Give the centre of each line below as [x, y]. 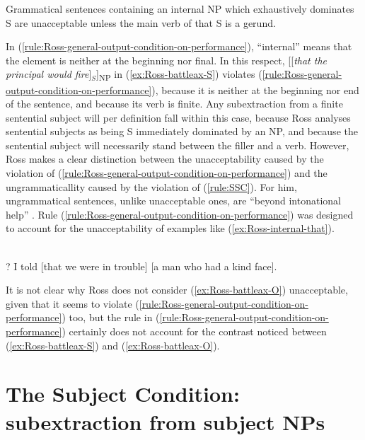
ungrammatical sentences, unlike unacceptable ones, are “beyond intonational [173, 201]
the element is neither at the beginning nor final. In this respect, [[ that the [166, 60]
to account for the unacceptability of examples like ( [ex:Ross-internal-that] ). [170, 228]
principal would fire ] [49, 74]
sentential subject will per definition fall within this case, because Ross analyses [178, 117]
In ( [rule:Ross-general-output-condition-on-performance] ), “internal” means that [179, 46]
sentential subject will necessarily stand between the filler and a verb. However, [178, 145]
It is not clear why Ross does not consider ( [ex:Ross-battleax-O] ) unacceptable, [177, 290]
